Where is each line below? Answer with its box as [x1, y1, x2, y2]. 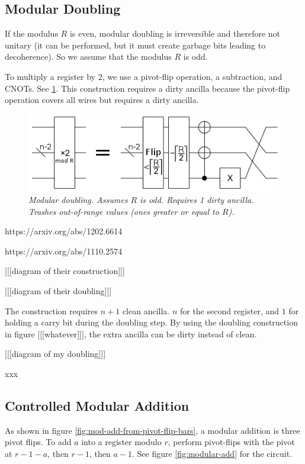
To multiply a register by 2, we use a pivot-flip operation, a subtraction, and [5, 70, 282, 82]
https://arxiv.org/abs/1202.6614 [5, 225, 123, 237]
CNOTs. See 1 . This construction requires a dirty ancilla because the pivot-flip [5, 82, 290, 94]
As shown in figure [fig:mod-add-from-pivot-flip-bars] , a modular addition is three [5, 424, 300, 436]
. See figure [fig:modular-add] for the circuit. [131, 447, 293, 459]
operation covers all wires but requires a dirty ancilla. [5, 94, 199, 106]
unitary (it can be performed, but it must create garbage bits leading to [5, 38, 266, 51]
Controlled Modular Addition [5, 396, 190, 414]
